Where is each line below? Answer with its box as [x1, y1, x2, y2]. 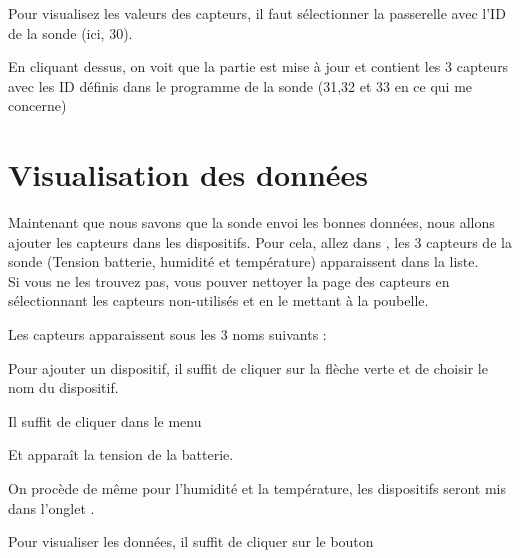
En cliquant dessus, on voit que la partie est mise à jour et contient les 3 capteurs [8, 56, 509, 77]
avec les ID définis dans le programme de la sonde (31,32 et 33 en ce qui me [8, 75, 473, 96]
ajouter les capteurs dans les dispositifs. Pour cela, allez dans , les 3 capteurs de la [8, 231, 512, 252]
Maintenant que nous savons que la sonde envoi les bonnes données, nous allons [8, 212, 495, 233]
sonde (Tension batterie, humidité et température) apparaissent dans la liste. [8, 251, 479, 272]
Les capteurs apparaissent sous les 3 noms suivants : [8, 324, 327, 345]
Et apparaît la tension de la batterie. [8, 444, 234, 465]
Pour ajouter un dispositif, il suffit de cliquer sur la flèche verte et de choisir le [8, 357, 488, 378]
